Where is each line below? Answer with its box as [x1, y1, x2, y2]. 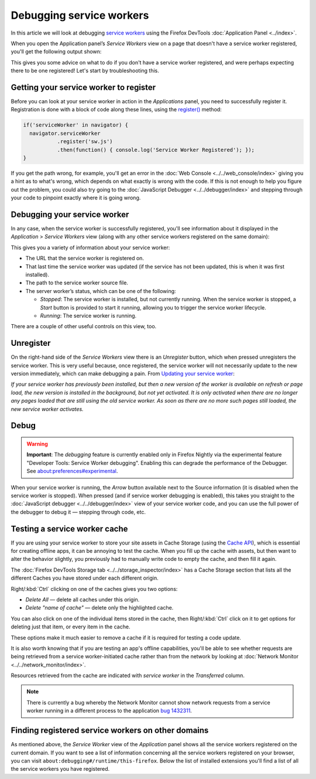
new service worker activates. [11, 405, 84, 413]
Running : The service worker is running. [40, 312, 137, 319]
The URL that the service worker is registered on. [25, 255, 145, 262]
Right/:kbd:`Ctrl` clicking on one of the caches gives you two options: [11, 585, 178, 592]
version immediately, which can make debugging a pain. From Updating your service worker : [11, 370, 235, 377]
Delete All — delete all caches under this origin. [25, 596, 140, 603]
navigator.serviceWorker [29, 130, 101, 137]
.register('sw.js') [57, 138, 114, 145]
